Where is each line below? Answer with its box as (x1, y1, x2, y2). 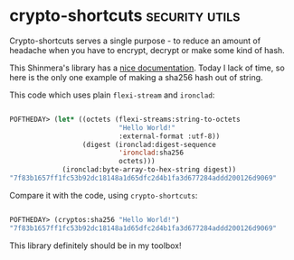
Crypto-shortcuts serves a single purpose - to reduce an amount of (9, 35, 261, 46)
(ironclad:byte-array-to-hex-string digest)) (62, 165, 237, 174)
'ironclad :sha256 (119, 148, 184, 158)
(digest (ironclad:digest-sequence (81, 140, 217, 149)
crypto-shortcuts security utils (9, 5, 241, 26)
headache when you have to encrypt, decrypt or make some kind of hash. (9, 44, 285, 55)
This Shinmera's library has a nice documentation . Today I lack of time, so (9, 62, 285, 73)
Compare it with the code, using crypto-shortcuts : (9, 190, 198, 200)
